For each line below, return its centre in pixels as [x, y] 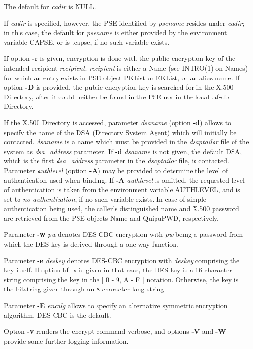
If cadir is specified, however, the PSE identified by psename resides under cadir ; [124, 23]
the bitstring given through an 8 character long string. [85, 289]
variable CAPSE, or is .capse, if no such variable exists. [87, 42]
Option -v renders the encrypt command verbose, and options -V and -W [115, 331]
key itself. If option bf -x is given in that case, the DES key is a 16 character [118, 270]
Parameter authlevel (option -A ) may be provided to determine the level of [116, 170]
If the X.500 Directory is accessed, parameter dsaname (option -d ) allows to [118, 122]
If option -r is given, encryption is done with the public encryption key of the [120, 58]
